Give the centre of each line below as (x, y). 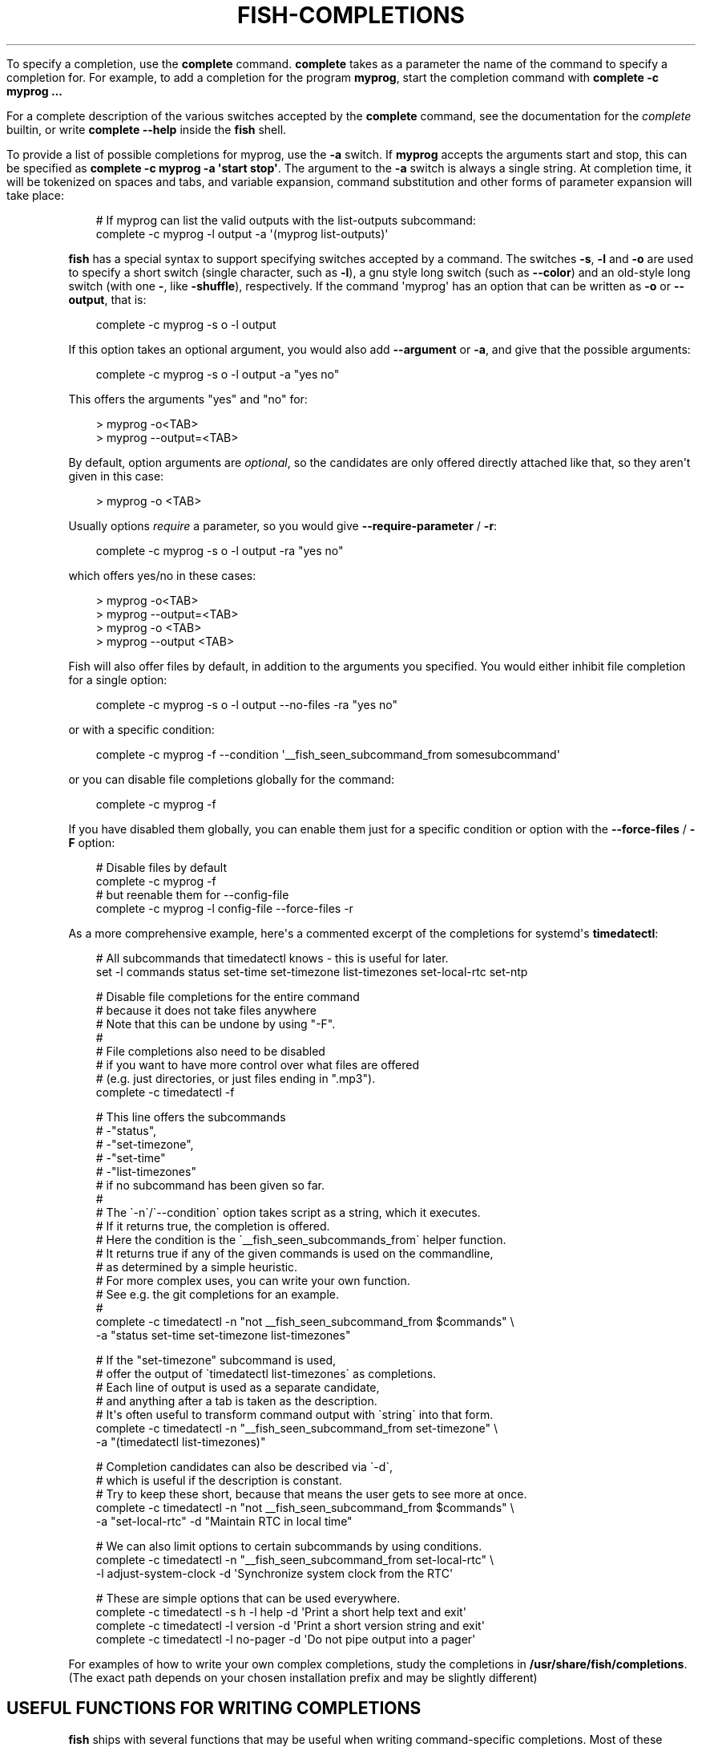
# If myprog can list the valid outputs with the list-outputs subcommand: (286, 220)
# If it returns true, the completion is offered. (213, 1226)
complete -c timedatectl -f (165, 1092)
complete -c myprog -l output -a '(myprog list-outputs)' (242, 233)
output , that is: (107, 299)
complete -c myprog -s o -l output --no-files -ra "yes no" (246, 704)
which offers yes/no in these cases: (162, 575)
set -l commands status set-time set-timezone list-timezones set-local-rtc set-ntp (312, 971)
